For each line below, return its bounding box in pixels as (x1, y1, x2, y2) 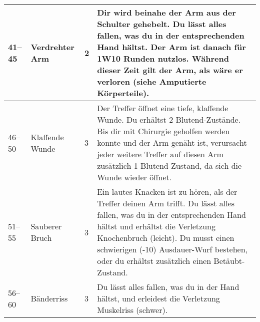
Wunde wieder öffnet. (97, 171, 172, 183)
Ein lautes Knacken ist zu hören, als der (97, 186, 237, 197)
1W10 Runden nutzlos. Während (97, 53, 229, 64)
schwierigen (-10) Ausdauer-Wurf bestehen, (97, 243, 248, 255)
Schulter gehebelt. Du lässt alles (97, 18, 226, 30)
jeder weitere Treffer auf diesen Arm (97, 148, 223, 160)
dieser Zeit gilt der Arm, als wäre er (97, 64, 243, 76)
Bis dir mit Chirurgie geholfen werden (97, 125, 230, 137)
